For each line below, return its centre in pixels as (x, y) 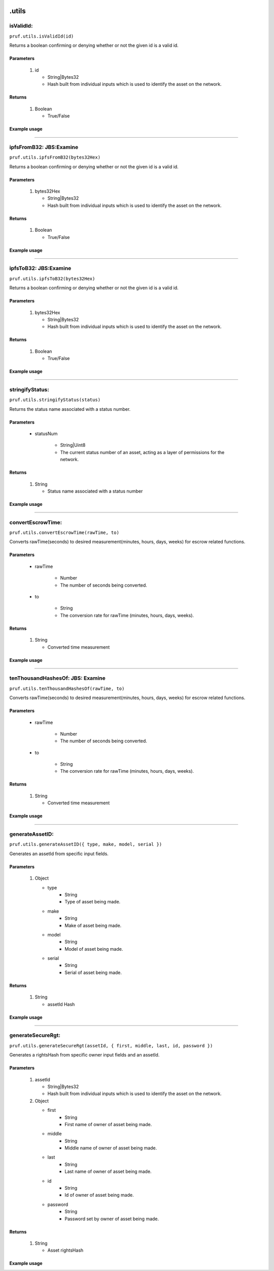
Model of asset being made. (94, 949)
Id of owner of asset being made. (99, 1195)
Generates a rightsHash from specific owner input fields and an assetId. (84, 1055)
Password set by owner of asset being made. (112, 1219)
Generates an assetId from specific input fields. (59, 854)
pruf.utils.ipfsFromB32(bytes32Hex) (55, 157)
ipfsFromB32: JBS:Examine (44, 147)
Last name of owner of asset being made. (108, 1171)
